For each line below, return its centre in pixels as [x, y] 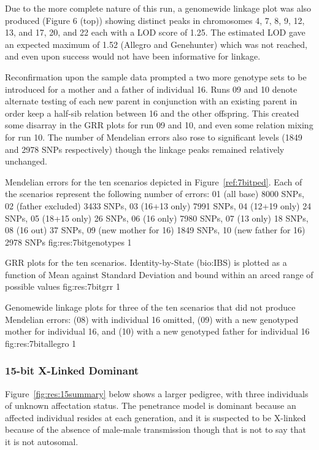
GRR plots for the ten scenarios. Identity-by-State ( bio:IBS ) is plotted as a [146, 262]
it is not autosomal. [42, 442]
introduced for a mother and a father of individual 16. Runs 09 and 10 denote [151, 89]
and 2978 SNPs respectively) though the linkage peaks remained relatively [145, 149]
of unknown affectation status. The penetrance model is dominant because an [151, 405]
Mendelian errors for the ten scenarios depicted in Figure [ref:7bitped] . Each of [154, 181]
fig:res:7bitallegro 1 [41, 343]
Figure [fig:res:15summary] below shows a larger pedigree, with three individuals [157, 393]
